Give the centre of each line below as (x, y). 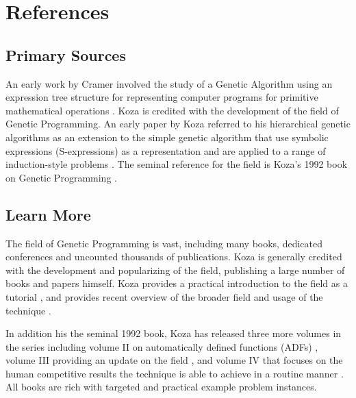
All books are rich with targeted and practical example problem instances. (161, 387)
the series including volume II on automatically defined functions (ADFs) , (162, 346)
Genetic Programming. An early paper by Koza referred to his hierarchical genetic (178, 124)
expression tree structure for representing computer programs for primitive (162, 97)
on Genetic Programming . (61, 177)
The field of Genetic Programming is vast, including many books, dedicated (164, 243)
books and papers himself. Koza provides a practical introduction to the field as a (177, 283)
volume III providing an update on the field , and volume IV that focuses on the (174, 360)
